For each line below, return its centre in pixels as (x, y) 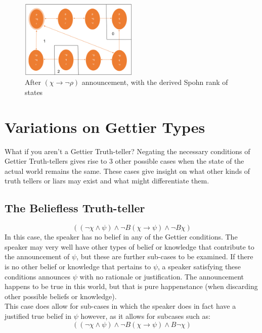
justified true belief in (38, 316)
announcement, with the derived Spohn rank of (155, 82)
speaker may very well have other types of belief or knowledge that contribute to (129, 246)
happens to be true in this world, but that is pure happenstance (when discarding (131, 286)
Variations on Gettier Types (105, 127)
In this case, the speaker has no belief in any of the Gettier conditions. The (121, 237)
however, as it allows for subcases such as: (145, 316)
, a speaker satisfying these (200, 267)
